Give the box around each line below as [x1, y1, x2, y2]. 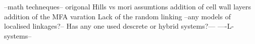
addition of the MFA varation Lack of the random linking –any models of [4, 11, 231, 21]
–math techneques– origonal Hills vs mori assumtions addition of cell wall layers [4, 1, 251, 11]
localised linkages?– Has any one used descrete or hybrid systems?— [4, 21, 216, 31]
